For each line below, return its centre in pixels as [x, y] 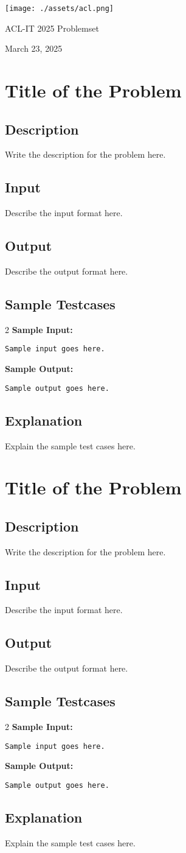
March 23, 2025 [34, 48]
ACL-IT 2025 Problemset [52, 28]
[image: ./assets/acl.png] [59, 9]
